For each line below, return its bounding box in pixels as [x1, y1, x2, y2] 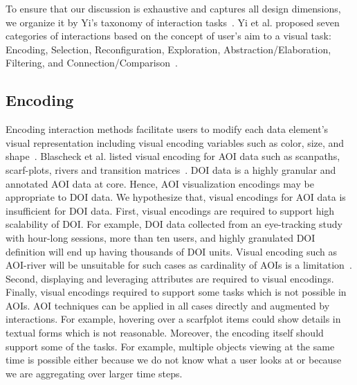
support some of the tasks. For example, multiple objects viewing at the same [6, 339, 335, 353]
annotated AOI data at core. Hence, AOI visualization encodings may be [6, 176, 314, 190]
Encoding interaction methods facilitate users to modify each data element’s [6, 122, 329, 136]
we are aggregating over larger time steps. [6, 366, 183, 380]
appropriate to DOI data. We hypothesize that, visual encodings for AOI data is [6, 190, 346, 204]
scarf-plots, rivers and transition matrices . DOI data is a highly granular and [6, 162, 336, 177]
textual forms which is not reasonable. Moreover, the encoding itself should [6, 325, 324, 340]
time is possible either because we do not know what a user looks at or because [6, 352, 342, 367]
